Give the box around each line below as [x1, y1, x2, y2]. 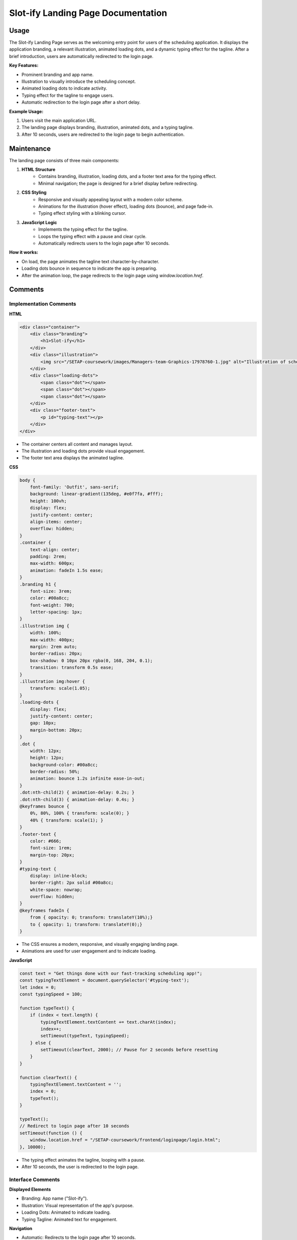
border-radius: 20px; [30, 651, 83, 657]
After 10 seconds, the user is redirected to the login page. [21, 1164, 139, 1170]
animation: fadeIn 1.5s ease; [30, 567, 103, 573]
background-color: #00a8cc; [30, 762, 99, 767]
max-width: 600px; [30, 560, 75, 566]
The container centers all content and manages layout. [21, 441, 133, 447]
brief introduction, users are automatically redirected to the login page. [9, 53, 153, 59]
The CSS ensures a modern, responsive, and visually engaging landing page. [21, 941, 179, 947]
